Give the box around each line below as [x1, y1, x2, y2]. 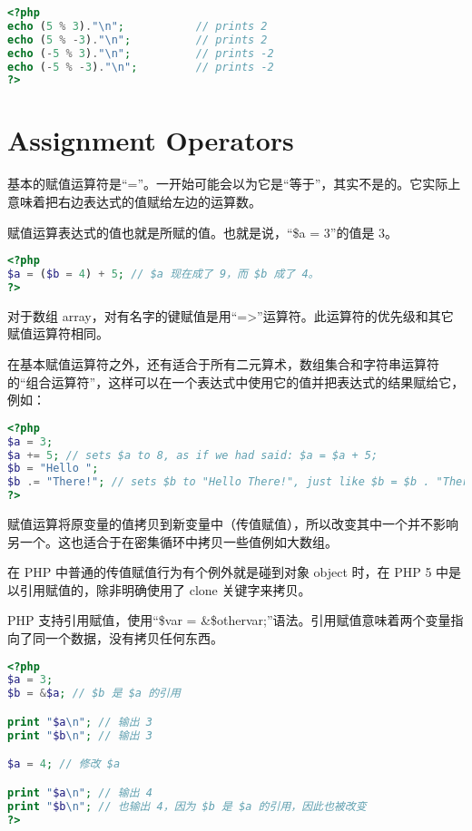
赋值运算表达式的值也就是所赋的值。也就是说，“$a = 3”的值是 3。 [7, 222, 398, 241]
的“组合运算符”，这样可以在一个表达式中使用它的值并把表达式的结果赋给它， [7, 372, 465, 391]
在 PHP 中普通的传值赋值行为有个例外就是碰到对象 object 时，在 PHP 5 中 [7, 562, 449, 582]
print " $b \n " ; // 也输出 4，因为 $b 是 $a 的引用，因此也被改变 [7, 799, 367, 813]
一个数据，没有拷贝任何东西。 [44, 628, 223, 647]
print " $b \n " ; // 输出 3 [7, 728, 152, 742]
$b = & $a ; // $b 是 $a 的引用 [7, 687, 181, 700]
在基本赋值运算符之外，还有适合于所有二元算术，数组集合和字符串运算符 [7, 354, 439, 373]
